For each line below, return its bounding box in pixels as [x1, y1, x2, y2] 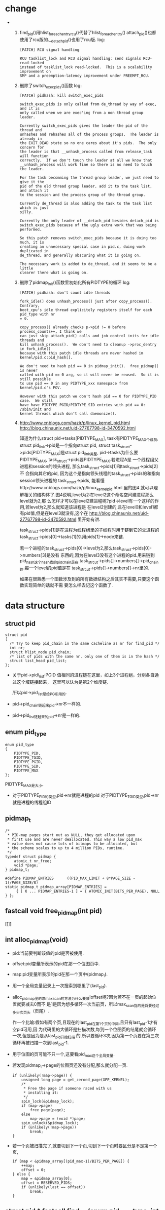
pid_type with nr [19, 312, 56, 317]
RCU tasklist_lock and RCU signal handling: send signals [19, 56, 141, 61]
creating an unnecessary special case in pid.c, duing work [19, 244, 146, 249]
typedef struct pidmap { [5, 855, 56, 859]
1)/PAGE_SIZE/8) [5, 880, 38, 885]
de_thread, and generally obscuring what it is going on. [19, 253, 141, 258]
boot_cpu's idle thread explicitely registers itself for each [19, 308, 153, 312]
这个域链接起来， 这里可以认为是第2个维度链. [16, 679, 108, 685]
